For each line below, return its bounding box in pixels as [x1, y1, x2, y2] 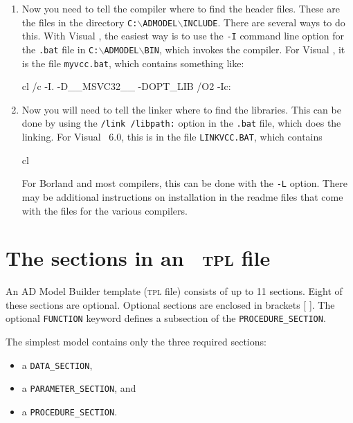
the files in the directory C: [21, 15, 138, 29]
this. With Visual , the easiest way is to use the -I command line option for [21, 28, 344, 43]
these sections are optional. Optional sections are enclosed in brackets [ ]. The [6, 297, 335, 312]
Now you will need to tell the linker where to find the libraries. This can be [21, 102, 341, 116]
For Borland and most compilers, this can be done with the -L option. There [21, 176, 347, 190]
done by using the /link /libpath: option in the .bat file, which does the [21, 116, 341, 130]
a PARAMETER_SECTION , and [21, 381, 136, 395]
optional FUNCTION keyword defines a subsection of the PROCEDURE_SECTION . [6, 311, 326, 325]
